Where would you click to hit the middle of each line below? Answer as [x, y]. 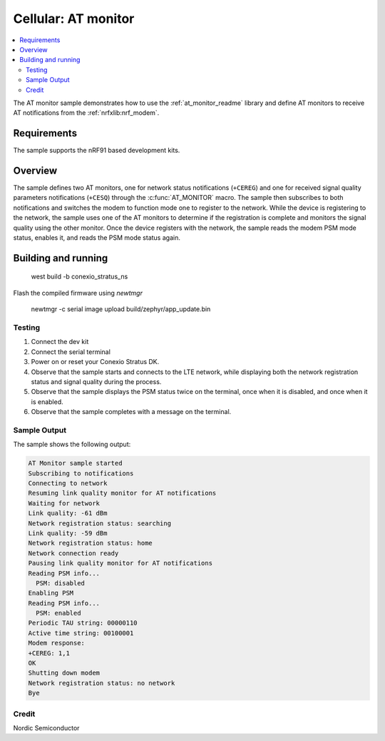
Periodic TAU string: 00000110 [83, 623]
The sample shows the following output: [72, 444]
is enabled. [47, 402]
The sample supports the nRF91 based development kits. [97, 151]
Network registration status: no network [102, 683]
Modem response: [57, 643]
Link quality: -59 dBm [68, 533]
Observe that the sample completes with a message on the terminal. [131, 412]
